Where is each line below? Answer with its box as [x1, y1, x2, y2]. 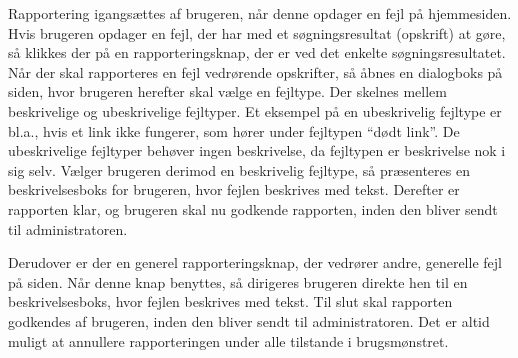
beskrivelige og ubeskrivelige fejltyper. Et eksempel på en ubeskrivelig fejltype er [8, 100, 502, 121]
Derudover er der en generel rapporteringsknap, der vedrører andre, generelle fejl [8, 252, 502, 273]
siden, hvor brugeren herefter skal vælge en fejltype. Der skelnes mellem [8, 81, 447, 102]
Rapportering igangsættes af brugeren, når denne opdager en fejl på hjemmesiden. [8, 3, 512, 23]
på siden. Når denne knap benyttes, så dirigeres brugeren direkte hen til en [8, 271, 468, 292]
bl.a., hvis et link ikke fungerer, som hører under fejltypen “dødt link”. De [8, 120, 460, 141]
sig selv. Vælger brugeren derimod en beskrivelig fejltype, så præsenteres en [8, 159, 470, 180]
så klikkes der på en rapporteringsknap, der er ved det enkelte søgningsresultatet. [8, 42, 506, 63]
